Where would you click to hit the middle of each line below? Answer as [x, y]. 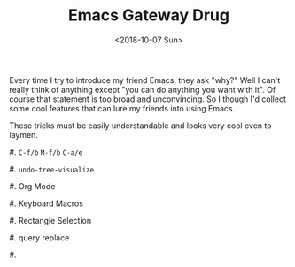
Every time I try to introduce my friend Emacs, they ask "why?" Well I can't [145, 80]
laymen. [23, 134]
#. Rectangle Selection [50, 220]
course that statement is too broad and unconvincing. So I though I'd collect [147, 99]
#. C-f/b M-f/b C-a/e [46, 152]
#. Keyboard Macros [47, 203]
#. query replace [39, 237]
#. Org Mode [32, 186]
